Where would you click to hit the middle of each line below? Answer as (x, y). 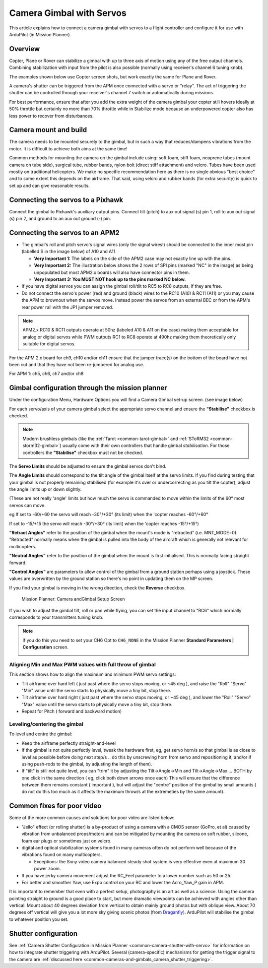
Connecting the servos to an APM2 (65, 232)
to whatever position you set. (39, 919)
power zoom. (47, 869)
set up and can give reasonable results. (49, 186)
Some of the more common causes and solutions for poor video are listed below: (92, 818)
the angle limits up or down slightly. (45, 489)
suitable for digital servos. (49, 344)
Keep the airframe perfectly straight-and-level (69, 743)
